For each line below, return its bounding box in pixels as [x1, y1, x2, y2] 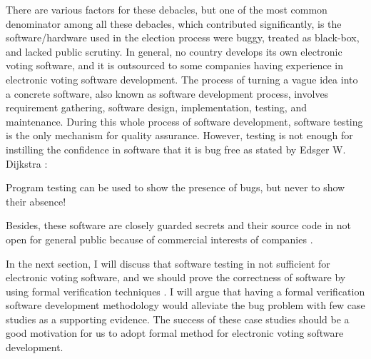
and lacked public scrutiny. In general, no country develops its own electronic [6, 44, 342, 59]
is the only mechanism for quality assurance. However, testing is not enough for [6, 128, 353, 143]
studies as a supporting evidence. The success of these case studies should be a [6, 311, 350, 326]
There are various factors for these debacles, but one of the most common [6, 2, 327, 16]
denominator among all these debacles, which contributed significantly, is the [6, 16, 342, 31]
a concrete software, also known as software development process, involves [6, 86, 329, 101]
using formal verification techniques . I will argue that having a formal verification [6, 283, 365, 298]
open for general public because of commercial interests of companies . [6, 231, 313, 246]
